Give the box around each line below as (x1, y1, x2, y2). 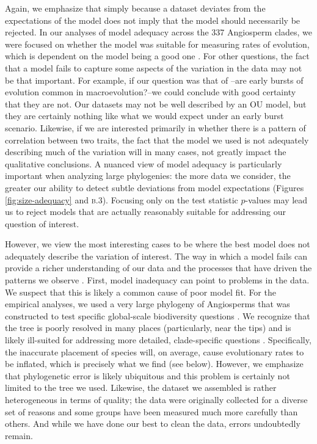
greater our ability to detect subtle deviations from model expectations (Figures (5, 181, 304, 194)
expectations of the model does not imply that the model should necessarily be (5, 13, 301, 26)
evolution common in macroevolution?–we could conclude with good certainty (5, 86, 296, 98)
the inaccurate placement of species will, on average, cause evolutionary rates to (5, 345, 304, 358)
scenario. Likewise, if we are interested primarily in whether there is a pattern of (5, 121, 306, 134)
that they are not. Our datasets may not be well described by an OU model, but (5, 97, 307, 110)
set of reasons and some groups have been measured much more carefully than (5, 405, 298, 418)
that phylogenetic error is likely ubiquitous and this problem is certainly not (5, 369, 290, 382)
